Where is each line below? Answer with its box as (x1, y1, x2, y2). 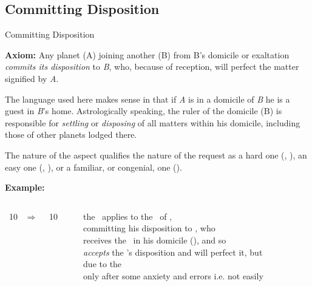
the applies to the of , (83, 209, 172, 222)
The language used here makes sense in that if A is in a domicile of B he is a (5, 92, 290, 105)
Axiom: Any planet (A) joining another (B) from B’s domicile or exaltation (5, 48, 290, 61)
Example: (5, 181, 45, 194)
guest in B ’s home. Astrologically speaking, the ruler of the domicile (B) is (5, 104, 282, 117)
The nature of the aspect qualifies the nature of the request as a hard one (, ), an (5, 148, 307, 161)
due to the (83, 257, 122, 270)
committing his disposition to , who (83, 222, 215, 234)
